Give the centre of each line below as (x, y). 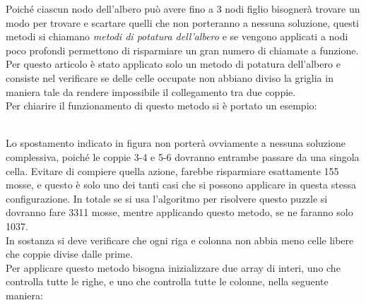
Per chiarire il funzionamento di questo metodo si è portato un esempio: (161, 106)
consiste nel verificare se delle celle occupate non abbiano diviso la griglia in (170, 77)
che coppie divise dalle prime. (69, 254)
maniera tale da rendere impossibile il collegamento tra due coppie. (151, 91)
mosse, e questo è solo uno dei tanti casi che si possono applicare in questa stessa (181, 185)
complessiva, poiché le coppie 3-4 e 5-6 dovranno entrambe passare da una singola (183, 156)
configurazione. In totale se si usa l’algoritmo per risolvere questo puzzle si (167, 198)
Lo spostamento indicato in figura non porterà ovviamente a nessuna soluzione (176, 143)
